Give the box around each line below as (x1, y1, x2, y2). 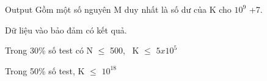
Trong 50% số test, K (5, 64, 85, 77)
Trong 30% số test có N (5, 44, 93, 57)
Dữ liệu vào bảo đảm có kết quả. (5, 23, 127, 36)
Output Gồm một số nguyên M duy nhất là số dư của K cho (5, 3, 232, 15)
